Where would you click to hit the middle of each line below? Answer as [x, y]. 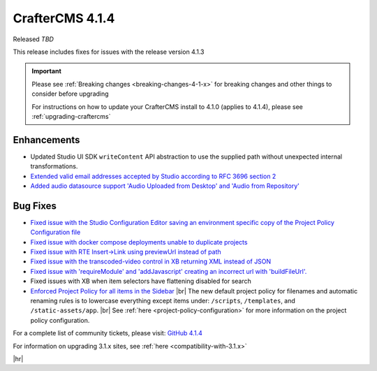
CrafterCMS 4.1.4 [64, 18]
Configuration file [56, 232]
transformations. [54, 166]
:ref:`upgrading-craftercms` [71, 116]
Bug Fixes [35, 206]
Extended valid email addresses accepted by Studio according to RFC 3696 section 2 [153, 176]
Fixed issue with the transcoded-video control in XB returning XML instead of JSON [151, 261]
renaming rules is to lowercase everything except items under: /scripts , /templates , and [163, 301]
